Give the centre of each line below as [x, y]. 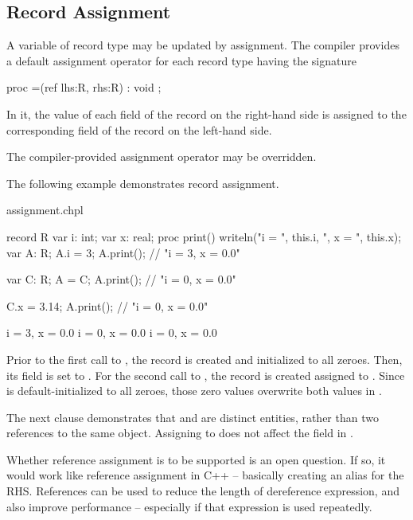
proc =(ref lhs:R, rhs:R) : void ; [84, 87]
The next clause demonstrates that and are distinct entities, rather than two [193, 417]
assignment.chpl [45, 210]
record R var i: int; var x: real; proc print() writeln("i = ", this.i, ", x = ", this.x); [204, 236]
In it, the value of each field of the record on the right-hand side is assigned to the [206, 113]
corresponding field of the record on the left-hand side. [139, 129]
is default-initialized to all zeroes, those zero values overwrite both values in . [194, 391]
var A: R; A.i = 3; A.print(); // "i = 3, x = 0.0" [123, 252]
